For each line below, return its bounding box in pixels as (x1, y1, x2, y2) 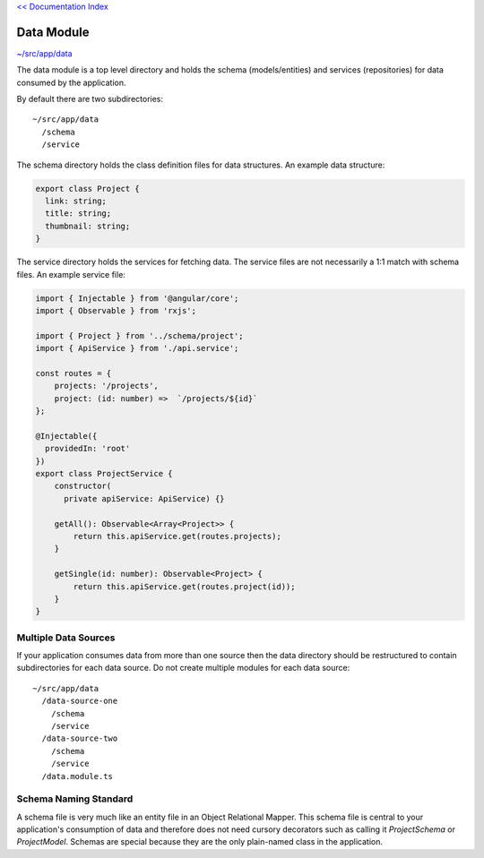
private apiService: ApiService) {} (64, 493, 225, 503)
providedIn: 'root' (45, 443, 131, 454)
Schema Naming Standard (16, 793, 134, 805)
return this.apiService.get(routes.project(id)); (73, 581, 296, 591)
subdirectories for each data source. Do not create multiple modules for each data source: (16, 663, 350, 674)
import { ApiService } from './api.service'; (35, 343, 239, 354)
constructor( (54, 481, 112, 492)
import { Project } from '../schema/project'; (35, 330, 244, 340)
